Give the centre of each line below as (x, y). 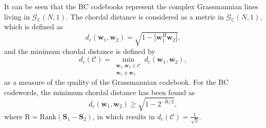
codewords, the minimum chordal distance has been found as (100, 92)
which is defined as (34, 26)
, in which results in (124, 116)
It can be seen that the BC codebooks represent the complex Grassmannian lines (131, 6)
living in (17, 16)
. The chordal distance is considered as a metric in (145, 16)
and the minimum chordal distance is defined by (80, 51)
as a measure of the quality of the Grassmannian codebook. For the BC (117, 82)
